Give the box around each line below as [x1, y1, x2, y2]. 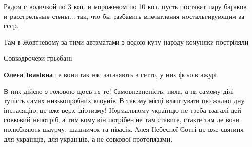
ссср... [4, 20, 22, 31]
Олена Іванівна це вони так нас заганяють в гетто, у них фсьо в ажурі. [4, 69, 219, 79]
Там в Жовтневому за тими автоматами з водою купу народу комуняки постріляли [4, 37, 249, 47]
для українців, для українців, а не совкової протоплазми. [4, 133, 173, 144]
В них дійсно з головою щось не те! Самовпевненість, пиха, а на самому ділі [4, 86, 234, 96]
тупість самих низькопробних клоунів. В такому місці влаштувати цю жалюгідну [4, 95, 245, 106]
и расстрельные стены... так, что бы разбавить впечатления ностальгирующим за [4, 11, 245, 21]
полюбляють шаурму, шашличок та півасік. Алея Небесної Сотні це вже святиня [4, 124, 244, 134]
